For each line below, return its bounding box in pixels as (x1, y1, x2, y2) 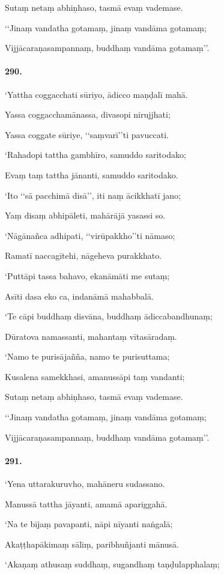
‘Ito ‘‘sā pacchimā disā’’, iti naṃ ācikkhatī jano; (5, 189, 181, 201)
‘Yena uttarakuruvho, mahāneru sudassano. (5, 477, 165, 490)
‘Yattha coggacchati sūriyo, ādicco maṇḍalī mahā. (5, 88, 188, 100)
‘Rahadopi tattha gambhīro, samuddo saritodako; (5, 148, 186, 161)
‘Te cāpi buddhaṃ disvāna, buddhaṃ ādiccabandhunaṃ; (5, 310, 213, 322)
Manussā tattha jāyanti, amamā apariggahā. (5, 497, 168, 510)
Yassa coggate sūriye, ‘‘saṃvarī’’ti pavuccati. (5, 128, 169, 140)
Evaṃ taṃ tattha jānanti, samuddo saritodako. (5, 168, 178, 181)
